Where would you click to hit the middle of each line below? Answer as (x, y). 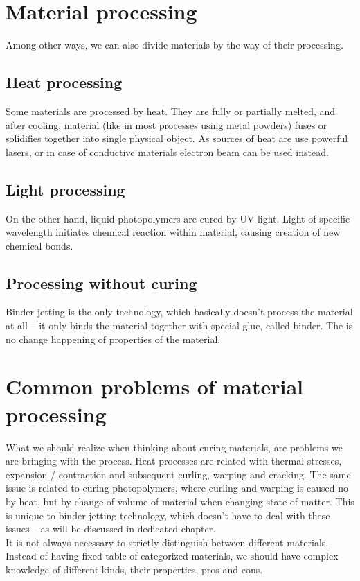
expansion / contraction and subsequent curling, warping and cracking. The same (178, 474)
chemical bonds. (39, 245)
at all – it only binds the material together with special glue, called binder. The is (179, 326)
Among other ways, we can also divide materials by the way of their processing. (174, 45)
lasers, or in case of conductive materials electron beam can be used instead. (167, 151)
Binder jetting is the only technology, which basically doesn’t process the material (179, 312)
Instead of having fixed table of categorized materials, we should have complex (172, 556)
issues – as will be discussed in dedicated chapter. (111, 529)
